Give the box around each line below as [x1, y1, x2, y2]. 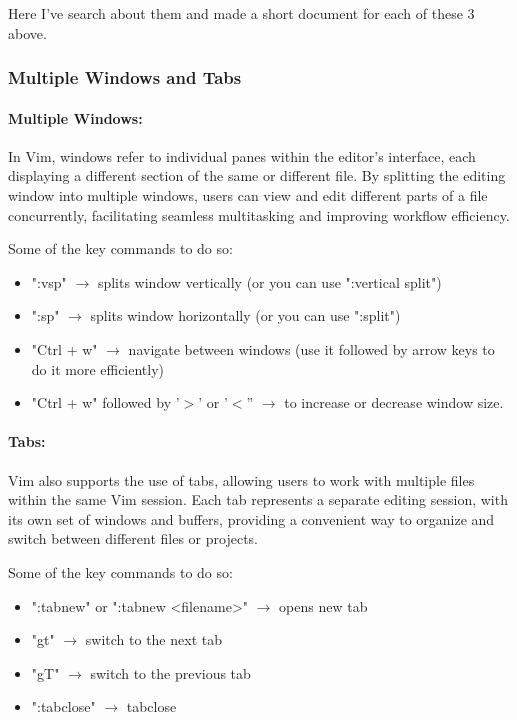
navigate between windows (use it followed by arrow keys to [128, 338, 495, 359]
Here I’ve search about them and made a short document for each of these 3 [8, 3, 475, 23]
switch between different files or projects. [8, 528, 258, 549]
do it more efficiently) [31, 358, 165, 379]
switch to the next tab [85, 629, 222, 650]
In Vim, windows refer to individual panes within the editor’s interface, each [8, 145, 476, 166]
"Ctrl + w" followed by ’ [31, 392, 180, 413]
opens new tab [279, 595, 368, 616]
